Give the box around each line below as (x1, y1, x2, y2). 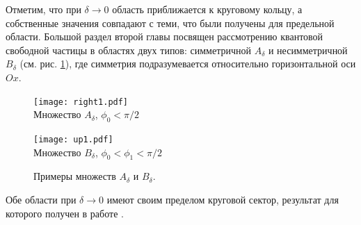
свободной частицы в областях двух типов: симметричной (6, 42, 251, 57)
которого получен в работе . (6, 206, 124, 220)
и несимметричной (268, 42, 348, 57)
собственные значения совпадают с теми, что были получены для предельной (6, 15, 335, 30)
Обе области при (6, 192, 77, 207)
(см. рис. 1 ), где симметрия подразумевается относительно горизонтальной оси (19, 56, 356, 71)
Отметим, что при (6, 2, 81, 16)
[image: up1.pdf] (33, 135, 113, 145)
